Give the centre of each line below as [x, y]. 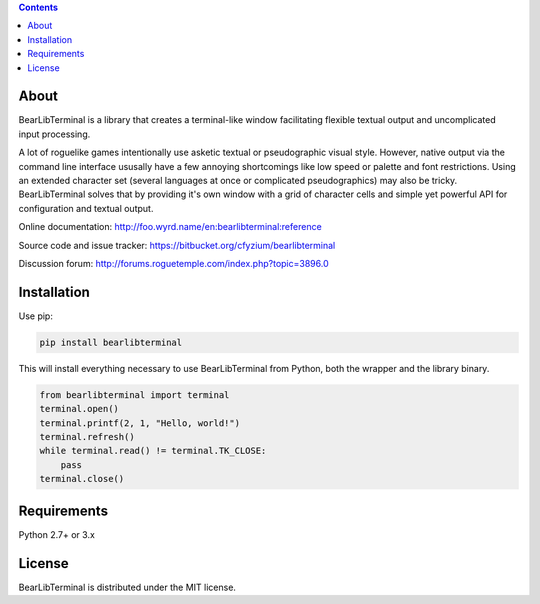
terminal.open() [79, 409]
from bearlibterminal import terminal [134, 394]
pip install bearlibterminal [111, 342]
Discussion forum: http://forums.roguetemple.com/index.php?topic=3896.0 [173, 263]
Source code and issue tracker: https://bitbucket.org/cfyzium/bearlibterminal [177, 245]
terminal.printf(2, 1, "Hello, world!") [139, 423]
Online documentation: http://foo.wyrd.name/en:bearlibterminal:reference [170, 227]
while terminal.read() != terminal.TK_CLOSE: [153, 451]
